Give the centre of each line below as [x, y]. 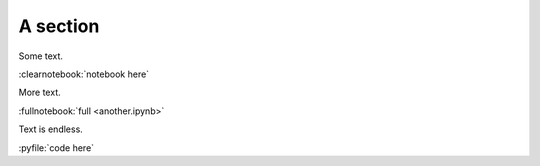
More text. [39, 92]
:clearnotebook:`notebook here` [84, 74]
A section [59, 26]
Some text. [41, 56]
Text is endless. [51, 129]
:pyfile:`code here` [56, 147]
